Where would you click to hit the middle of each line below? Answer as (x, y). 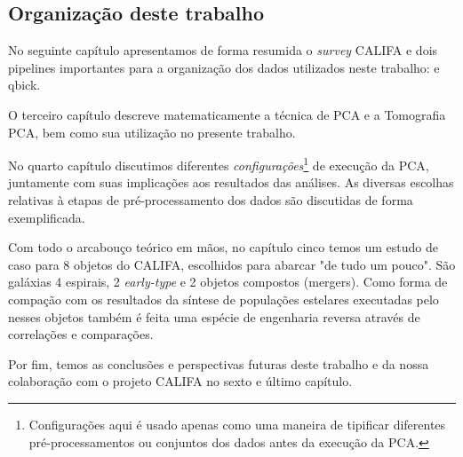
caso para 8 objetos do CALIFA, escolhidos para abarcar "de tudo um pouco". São (232, 264)
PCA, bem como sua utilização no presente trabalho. (152, 132)
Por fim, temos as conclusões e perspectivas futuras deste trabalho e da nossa (219, 363)
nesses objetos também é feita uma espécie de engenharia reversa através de (214, 316)
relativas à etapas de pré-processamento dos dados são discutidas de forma (211, 200)
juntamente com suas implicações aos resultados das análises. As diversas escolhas (231, 182)
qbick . (24, 85)
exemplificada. (47, 217)
